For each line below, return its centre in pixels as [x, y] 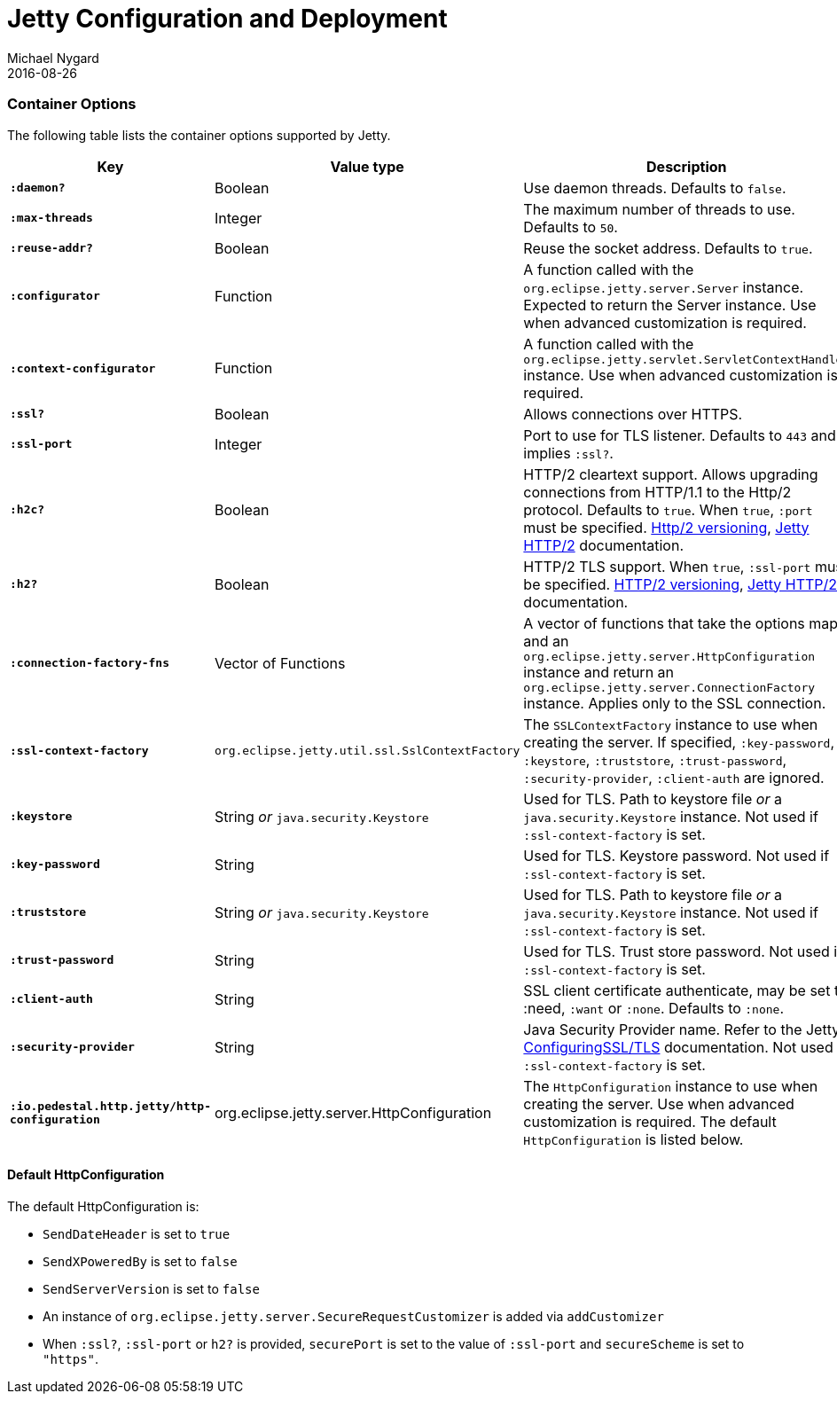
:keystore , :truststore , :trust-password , [655, 759]
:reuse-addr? [51, 248]
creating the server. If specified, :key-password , [679, 742]
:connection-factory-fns [90, 663]
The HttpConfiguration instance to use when [671, 1086]
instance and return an [599, 672]
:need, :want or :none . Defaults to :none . [654, 1008]
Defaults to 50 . [571, 227]
